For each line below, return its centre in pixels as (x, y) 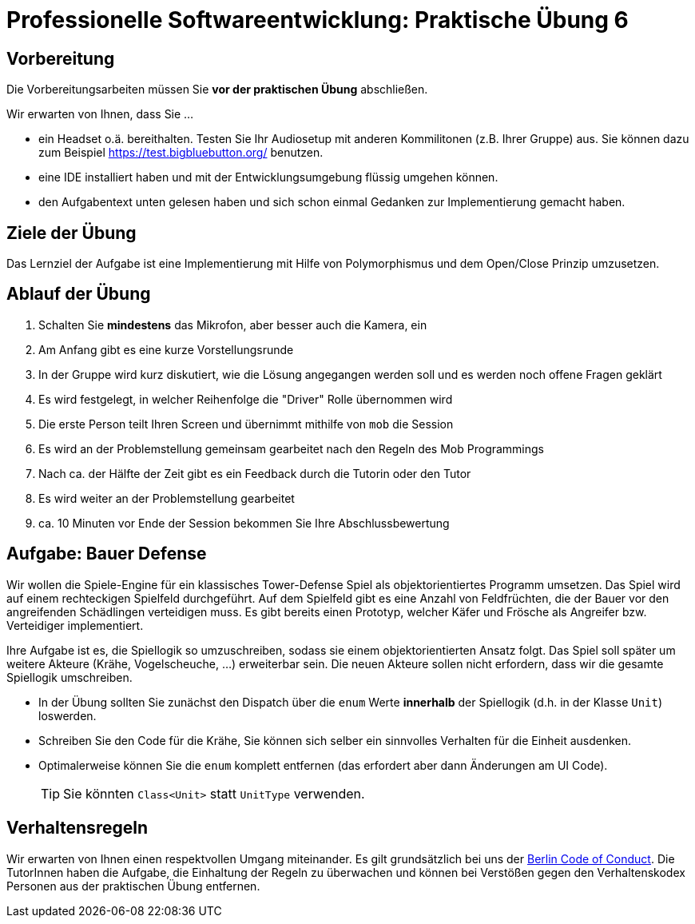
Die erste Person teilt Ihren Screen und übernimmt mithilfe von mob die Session (246, 424)
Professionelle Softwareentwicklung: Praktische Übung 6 (318, 20)
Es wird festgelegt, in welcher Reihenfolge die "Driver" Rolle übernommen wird (246, 399)
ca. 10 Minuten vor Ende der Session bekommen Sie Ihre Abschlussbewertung (244, 523)
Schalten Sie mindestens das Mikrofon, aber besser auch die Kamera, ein (233, 325)
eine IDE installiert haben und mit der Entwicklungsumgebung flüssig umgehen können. (268, 177)
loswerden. (68, 715)
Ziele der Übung (71, 233)
